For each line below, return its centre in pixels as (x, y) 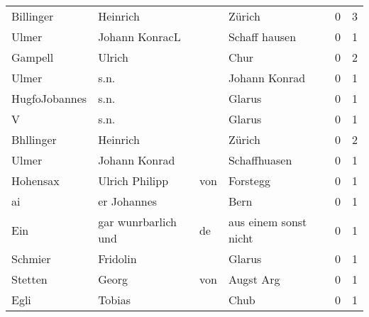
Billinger (33, 16)
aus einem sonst (268, 222)
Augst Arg (254, 279)
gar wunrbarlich (137, 222)
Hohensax (35, 180)
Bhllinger (34, 139)
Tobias (114, 300)
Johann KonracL (139, 37)
